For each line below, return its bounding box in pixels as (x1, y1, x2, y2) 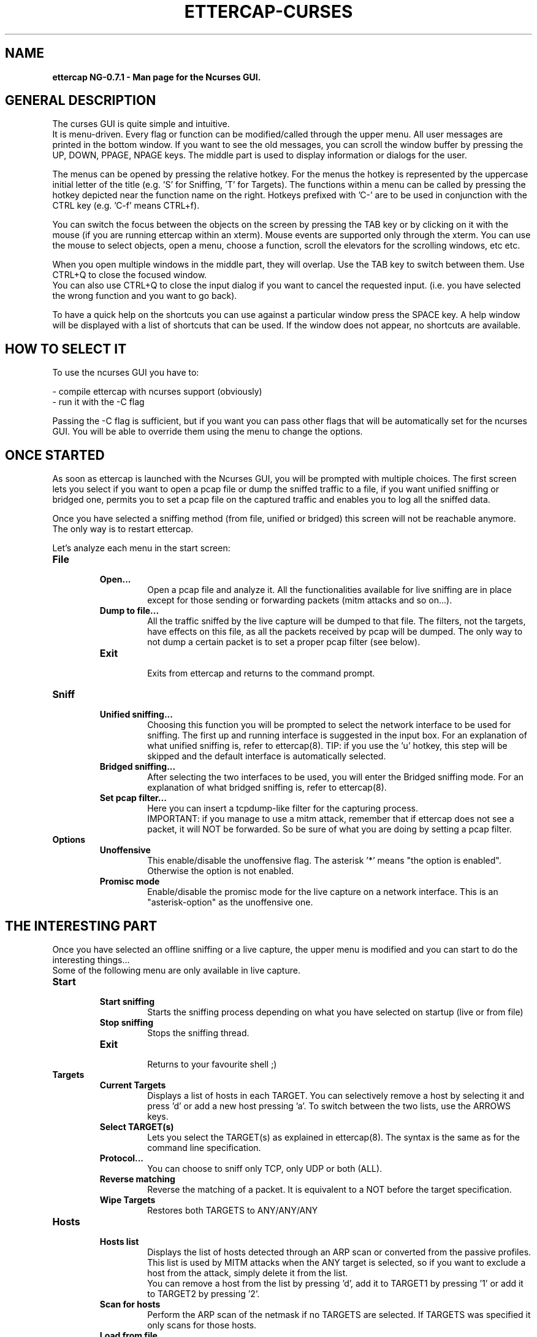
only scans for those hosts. (147, 1319, 257, 1330)
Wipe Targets (99, 1194, 156, 1205)
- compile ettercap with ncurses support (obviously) (52, 386, 262, 397)
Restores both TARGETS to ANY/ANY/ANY (147, 1204, 318, 1215)
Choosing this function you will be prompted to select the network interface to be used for (147, 719, 511, 731)
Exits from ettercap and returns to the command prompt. (147, 668, 375, 679)
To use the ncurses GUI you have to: (52, 367, 199, 378)
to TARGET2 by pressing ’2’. (147, 1288, 260, 1299)
